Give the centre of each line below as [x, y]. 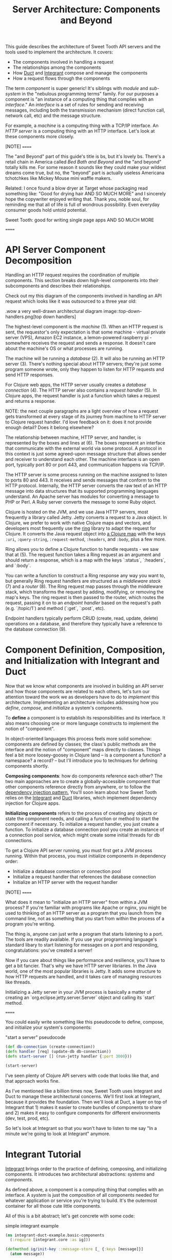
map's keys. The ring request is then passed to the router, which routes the [85, 598]
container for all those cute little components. [53, 1206]
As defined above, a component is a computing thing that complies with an [84, 1189]
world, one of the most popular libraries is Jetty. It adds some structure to [83, 971]
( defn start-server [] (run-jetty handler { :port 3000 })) [69, 1056]
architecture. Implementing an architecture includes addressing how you [82, 702]
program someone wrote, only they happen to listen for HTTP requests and [85, 369]
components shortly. [27, 766]
